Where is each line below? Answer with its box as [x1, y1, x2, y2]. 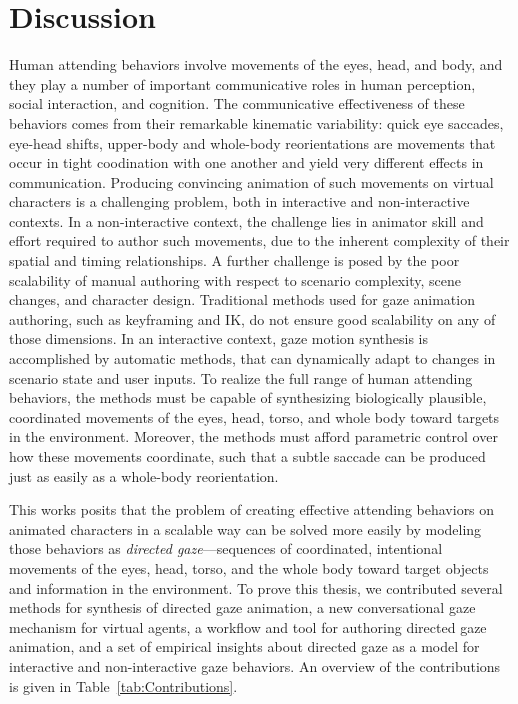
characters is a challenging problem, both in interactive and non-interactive [9, 191, 470, 212]
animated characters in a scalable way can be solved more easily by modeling [9, 518, 482, 539]
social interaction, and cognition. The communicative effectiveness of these [9, 93, 465, 114]
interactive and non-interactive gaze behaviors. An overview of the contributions [9, 655, 501, 676]
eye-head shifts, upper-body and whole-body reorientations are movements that [9, 132, 496, 153]
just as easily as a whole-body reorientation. [9, 465, 279, 486]
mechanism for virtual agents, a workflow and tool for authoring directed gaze [9, 616, 487, 637]
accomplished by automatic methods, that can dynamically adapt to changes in [9, 348, 496, 369]
